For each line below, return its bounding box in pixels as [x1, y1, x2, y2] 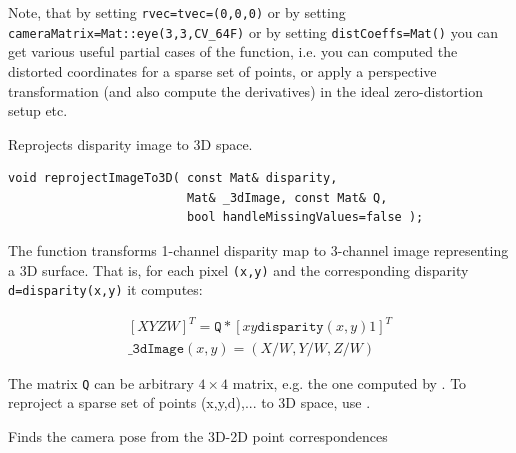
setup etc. [8, 100, 68, 121]
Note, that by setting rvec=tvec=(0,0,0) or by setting [8, 2, 346, 22]
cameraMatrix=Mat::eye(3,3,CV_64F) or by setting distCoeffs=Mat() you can [8, 21, 499, 42]
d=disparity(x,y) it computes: [8, 279, 203, 300]
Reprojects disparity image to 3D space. [8, 133, 253, 154]
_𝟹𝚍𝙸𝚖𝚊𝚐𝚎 [127, 341, 185, 356]
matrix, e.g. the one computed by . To [232, 372, 467, 393]
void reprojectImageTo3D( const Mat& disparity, [8, 171, 338, 186]
